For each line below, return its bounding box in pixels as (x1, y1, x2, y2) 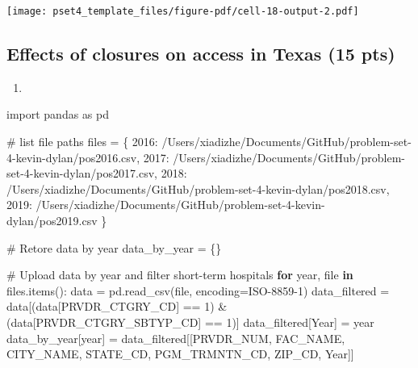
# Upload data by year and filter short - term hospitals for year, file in (6, 266, 353, 283)
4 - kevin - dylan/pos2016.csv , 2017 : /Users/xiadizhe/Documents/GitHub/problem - (6, 148, 405, 165)
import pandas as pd (6, 106, 110, 123)
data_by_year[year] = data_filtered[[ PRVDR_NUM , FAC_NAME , (6, 329, 345, 346)
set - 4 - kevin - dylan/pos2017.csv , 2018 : (6, 165, 187, 182)
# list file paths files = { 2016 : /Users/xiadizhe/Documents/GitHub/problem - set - (6, 133, 412, 150)
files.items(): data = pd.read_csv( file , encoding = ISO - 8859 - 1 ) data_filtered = (6, 282, 390, 299)
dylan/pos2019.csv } (6, 212, 107, 229)
